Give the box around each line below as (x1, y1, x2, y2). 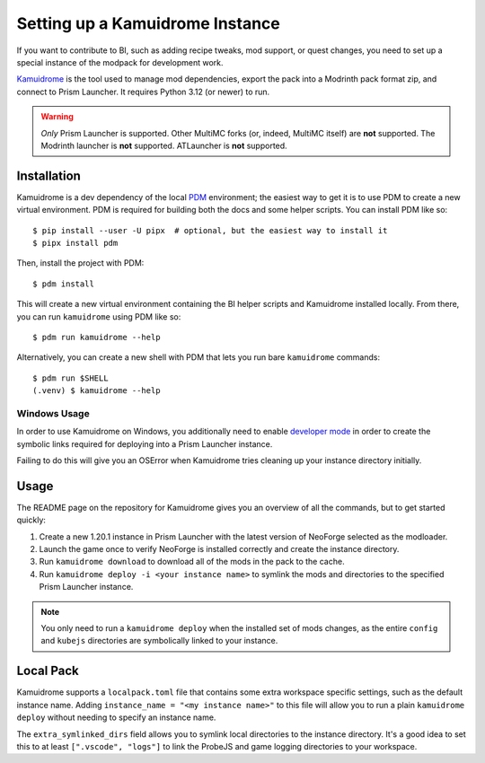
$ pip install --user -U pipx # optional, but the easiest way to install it (32, 225, 388, 235)
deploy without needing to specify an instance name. (16, 712, 216, 723)
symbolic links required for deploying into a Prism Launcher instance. (16, 438, 273, 449)
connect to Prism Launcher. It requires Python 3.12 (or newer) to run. (16, 86, 270, 97)
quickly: (16, 514, 47, 525)
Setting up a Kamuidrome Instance (16, 13, 280, 33)
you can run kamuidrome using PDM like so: (16, 311, 181, 322)
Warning (40, 111, 74, 122)
